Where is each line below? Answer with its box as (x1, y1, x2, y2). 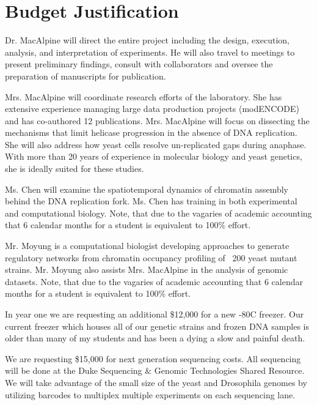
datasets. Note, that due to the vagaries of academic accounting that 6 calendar (5, 275, 303, 288)
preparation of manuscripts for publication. (5, 69, 166, 82)
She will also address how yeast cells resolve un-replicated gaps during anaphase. (5, 138, 307, 150)
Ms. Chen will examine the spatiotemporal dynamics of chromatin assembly (5, 182, 289, 195)
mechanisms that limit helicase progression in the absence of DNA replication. (5, 126, 297, 139)
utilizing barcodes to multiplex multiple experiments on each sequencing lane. (5, 388, 296, 401)
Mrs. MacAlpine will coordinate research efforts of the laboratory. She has (5, 90, 282, 103)
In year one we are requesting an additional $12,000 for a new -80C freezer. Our (5, 308, 304, 320)
